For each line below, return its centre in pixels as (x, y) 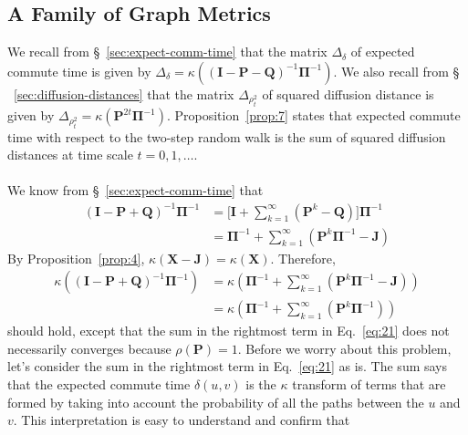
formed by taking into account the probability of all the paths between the (216, 402)
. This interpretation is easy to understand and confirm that (182, 420)
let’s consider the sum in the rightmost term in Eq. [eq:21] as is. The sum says (228, 366)
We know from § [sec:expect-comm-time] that (135, 190)
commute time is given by (79, 71)
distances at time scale (70, 155)
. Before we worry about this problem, (344, 348)
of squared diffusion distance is (348, 93)
